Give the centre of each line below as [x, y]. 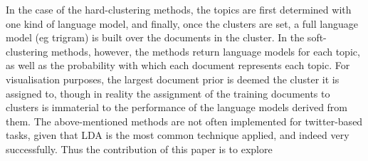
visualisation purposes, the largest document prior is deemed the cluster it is [173, 79]
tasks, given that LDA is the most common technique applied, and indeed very [178, 135]
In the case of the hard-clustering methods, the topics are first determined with [179, 9]
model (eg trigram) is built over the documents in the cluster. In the [155, 37]
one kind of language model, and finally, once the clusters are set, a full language [182, 23]
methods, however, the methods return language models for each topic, [205, 51]
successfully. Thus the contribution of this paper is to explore [139, 149]
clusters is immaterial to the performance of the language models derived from [177, 107]
